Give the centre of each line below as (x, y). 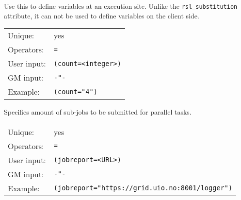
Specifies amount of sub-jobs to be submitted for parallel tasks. (98, 112)
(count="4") (75, 92)
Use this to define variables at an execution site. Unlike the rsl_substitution (121, 6)
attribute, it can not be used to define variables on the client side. (102, 15)
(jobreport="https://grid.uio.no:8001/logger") (143, 188)
